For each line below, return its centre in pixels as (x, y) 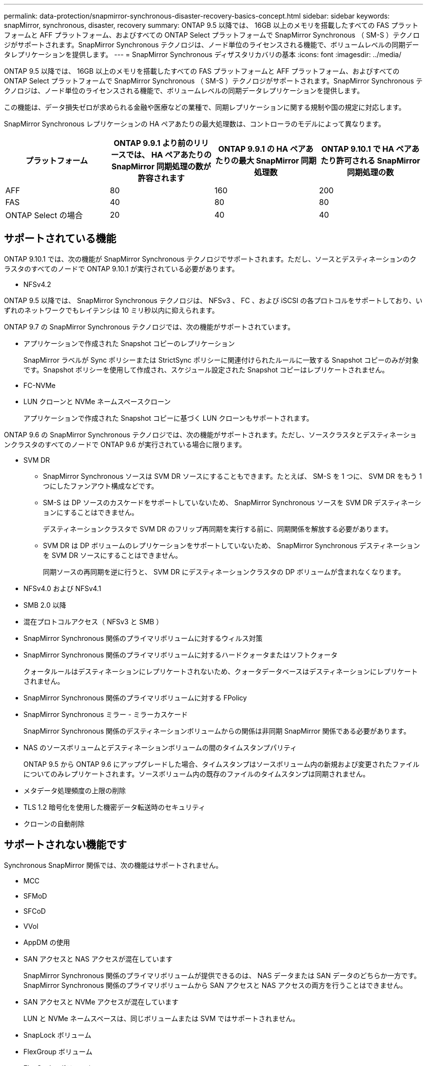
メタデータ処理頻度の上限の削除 (75, 790)
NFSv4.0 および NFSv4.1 (62, 588)
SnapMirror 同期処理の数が (161, 166)
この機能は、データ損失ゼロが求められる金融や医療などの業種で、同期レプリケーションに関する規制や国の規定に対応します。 (205, 107)
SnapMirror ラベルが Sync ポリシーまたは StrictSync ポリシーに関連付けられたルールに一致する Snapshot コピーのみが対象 (221, 360)
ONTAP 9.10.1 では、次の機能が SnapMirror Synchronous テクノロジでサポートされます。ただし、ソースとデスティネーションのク (210, 259)
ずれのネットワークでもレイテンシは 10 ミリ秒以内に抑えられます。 (111, 310)
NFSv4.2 (37, 284)
